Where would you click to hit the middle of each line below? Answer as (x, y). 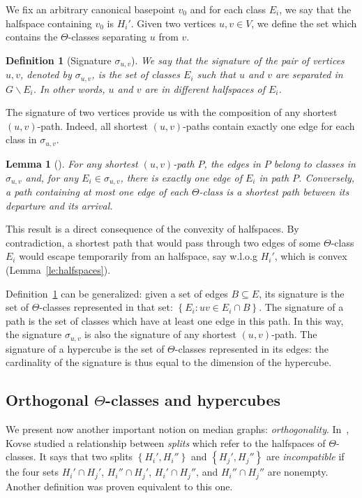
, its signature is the (302, 293)
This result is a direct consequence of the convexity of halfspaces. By (152, 229)
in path (274, 177)
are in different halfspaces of (205, 88)
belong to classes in (315, 163)
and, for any (52, 177)
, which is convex (311, 256)
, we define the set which (304, 23)
